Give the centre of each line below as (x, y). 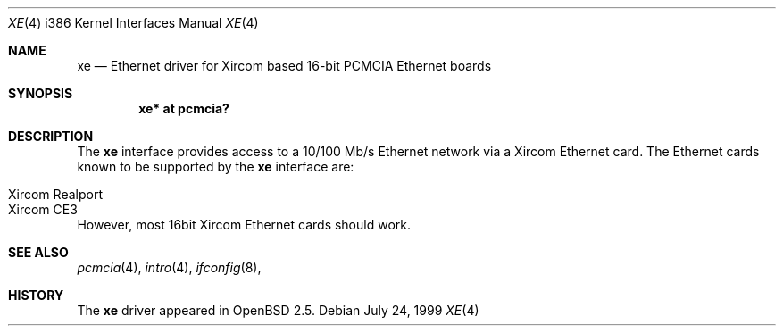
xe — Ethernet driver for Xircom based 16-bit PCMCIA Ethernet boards (284, 66)
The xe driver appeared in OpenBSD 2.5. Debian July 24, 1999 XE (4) (278, 310)
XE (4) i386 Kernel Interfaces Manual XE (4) (133, 23)
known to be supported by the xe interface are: (216, 166)
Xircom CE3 (43, 209)
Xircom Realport (55, 194)
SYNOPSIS (41, 93)
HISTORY (36, 295)
